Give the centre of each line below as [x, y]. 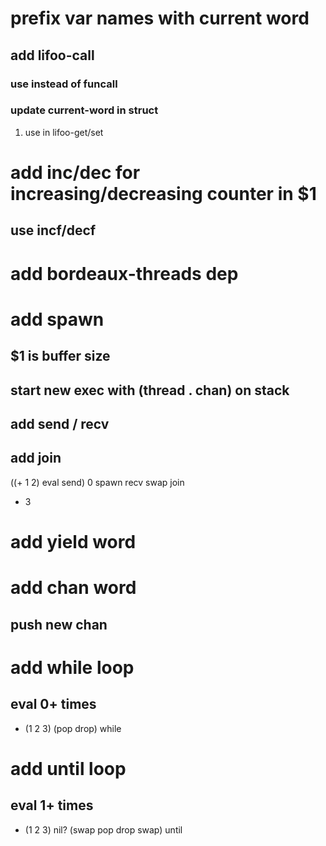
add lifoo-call [52, 55]
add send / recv [60, 423]
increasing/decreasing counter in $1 [163, 193]
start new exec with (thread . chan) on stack [150, 390]
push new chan [59, 624]
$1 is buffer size [60, 356]
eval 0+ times [53, 704]
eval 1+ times [52, 805]
